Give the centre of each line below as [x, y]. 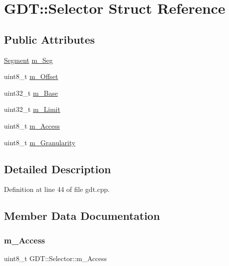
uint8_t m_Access [32, 125]
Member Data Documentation [82, 216]
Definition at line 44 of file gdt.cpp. [57, 189]
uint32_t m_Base [31, 93]
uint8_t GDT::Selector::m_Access [55, 258]
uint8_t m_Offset [31, 76]
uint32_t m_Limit [32, 109]
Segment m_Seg [28, 60]
